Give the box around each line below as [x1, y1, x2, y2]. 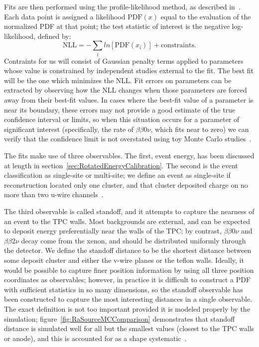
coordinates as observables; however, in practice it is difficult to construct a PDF [4, 274, 251, 285]
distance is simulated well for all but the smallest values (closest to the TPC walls [4, 323, 255, 334]
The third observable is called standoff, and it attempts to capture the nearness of [4, 206, 255, 217]
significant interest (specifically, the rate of [4, 123, 134, 134]
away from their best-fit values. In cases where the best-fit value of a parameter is [4, 95, 254, 105]
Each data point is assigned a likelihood [4, 11, 126, 21]
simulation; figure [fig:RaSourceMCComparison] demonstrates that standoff [4, 313, 235, 324]
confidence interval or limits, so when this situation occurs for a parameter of [4, 114, 240, 124]
